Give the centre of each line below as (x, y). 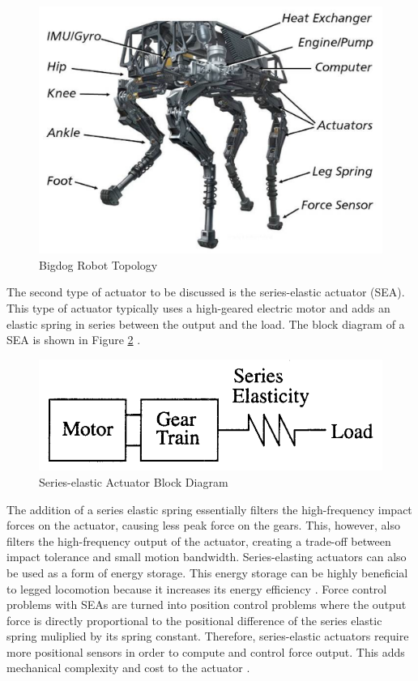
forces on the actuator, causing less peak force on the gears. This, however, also (204, 525)
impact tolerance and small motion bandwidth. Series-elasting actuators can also (207, 557)
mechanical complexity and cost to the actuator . (128, 668)
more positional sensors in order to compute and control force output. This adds (206, 651)
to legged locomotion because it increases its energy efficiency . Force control (197, 588)
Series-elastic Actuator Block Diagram (134, 481)
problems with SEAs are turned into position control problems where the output (207, 604)
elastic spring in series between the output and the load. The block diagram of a (206, 323)
